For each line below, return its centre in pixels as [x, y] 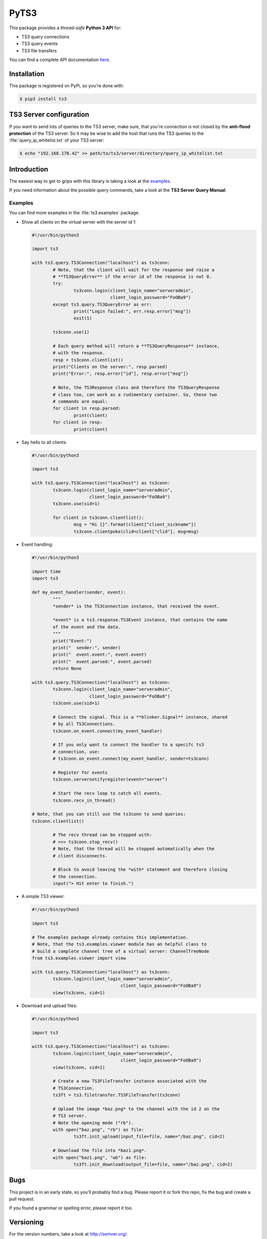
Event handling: [37, 544]
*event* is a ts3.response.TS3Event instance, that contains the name [140, 620]
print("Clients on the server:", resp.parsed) [110, 367]
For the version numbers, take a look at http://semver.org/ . [68, 1234]
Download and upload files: [49, 1006]
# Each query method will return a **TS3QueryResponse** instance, [136, 346]
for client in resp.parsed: [87, 408]
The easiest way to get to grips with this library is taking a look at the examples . [90, 181]
